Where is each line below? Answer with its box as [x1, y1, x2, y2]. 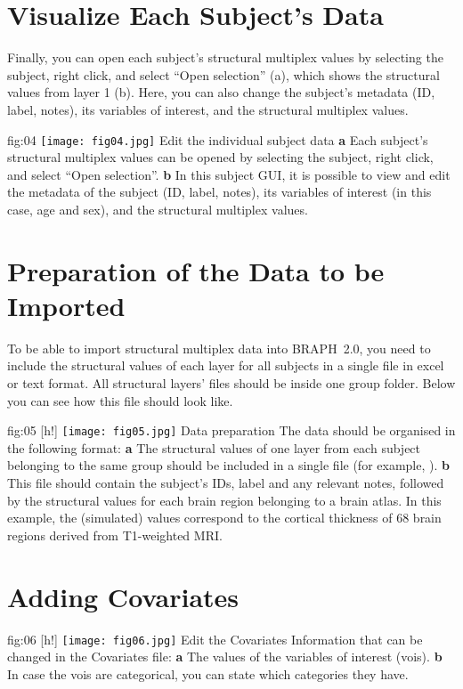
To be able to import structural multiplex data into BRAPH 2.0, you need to [7, 338, 431, 357]
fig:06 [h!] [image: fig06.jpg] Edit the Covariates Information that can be [7, 629, 423, 648]
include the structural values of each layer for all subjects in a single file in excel [7, 356, 444, 375]
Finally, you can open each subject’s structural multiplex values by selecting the [7, 48, 443, 67]
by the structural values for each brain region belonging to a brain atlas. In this [7, 490, 442, 509]
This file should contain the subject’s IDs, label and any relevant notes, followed [7, 474, 444, 492]
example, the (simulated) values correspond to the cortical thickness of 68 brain [7, 508, 442, 527]
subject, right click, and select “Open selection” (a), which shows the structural [7, 65, 440, 84]
